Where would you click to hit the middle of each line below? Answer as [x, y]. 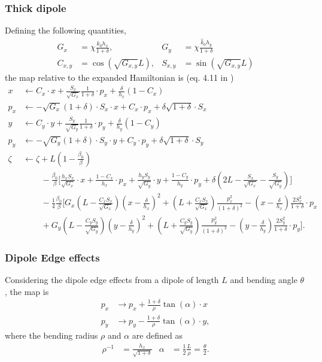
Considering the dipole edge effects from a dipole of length [112, 279]
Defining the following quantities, [66, 30]
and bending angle [264, 279]
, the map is [27, 291]
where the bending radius [51, 335]
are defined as [157, 335]
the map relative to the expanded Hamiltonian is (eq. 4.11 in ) [119, 77]
